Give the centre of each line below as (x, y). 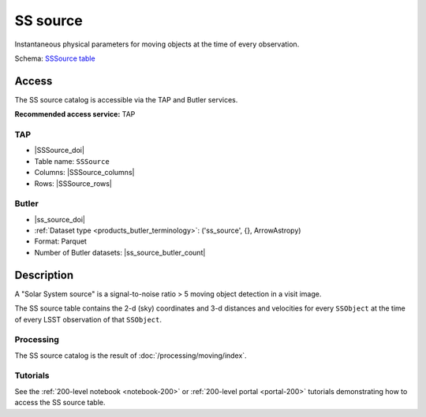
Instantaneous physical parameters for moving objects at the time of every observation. (157, 44)
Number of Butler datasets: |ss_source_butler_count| (120, 252)
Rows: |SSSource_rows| (73, 183)
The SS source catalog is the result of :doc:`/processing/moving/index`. (131, 356)
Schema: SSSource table (55, 58)
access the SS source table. (60, 403)
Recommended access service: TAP (75, 114)
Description (44, 275)
